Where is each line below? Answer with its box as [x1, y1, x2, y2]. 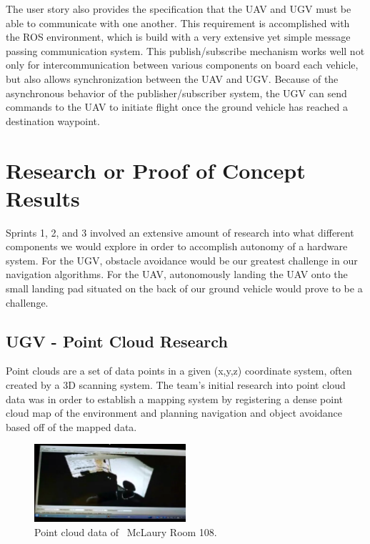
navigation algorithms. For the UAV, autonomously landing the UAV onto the [6, 267, 348, 282]
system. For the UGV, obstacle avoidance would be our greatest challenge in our [6, 252, 358, 267]
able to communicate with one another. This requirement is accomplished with [6, 15, 350, 30]
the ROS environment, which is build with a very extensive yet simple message [6, 29, 351, 44]
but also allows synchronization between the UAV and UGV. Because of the [6, 71, 339, 86]
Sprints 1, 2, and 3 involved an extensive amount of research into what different [6, 224, 354, 239]
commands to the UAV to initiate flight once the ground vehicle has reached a [6, 99, 348, 114]
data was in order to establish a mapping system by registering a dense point [6, 391, 344, 406]
